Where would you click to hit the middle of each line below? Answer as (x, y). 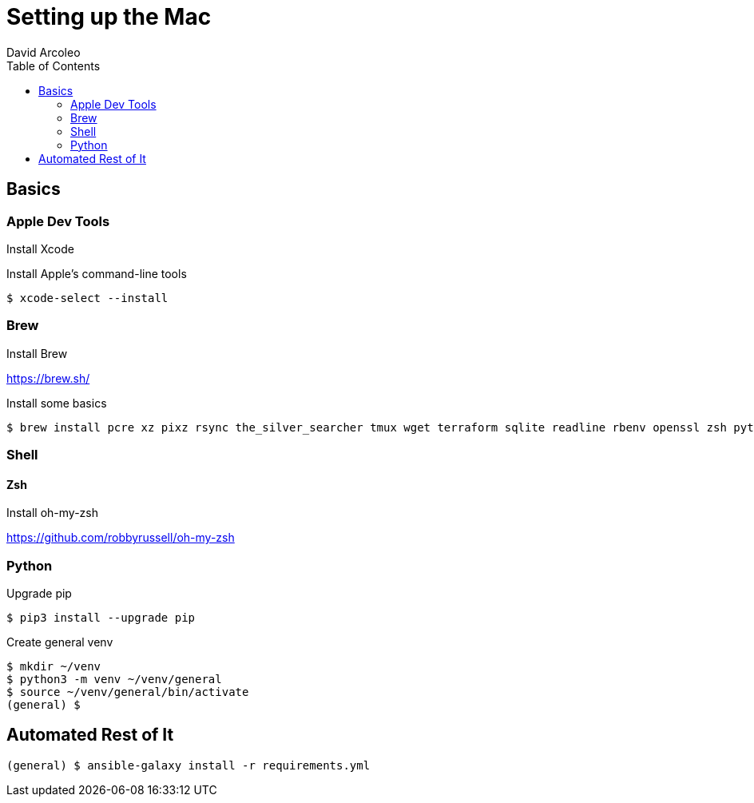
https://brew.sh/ (48, 378)
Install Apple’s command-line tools (97, 273)
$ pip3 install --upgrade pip (101, 618)
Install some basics (57, 403)
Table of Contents (54, 66)
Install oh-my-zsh (52, 513)
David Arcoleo (44, 52)
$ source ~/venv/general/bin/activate (128, 692)
